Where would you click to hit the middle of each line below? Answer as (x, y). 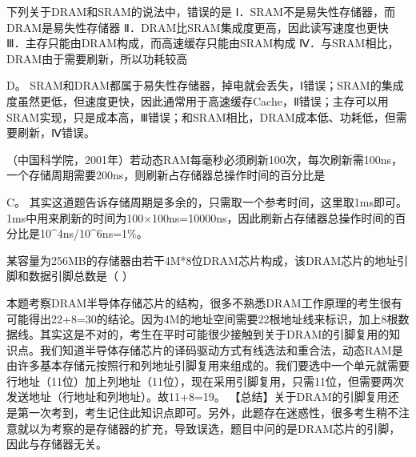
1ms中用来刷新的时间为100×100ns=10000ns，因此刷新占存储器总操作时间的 (201, 217)
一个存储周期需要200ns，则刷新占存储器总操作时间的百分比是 (166, 175)
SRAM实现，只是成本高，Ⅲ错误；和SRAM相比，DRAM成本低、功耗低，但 (201, 116)
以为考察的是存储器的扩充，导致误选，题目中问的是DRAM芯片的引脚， (214, 428)
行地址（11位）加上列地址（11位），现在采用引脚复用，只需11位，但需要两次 (205, 381)
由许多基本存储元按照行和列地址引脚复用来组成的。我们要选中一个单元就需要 (208, 365)
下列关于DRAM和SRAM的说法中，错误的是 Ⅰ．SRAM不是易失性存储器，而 (201, 11)
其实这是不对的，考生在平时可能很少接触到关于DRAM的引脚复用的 (214, 334)
